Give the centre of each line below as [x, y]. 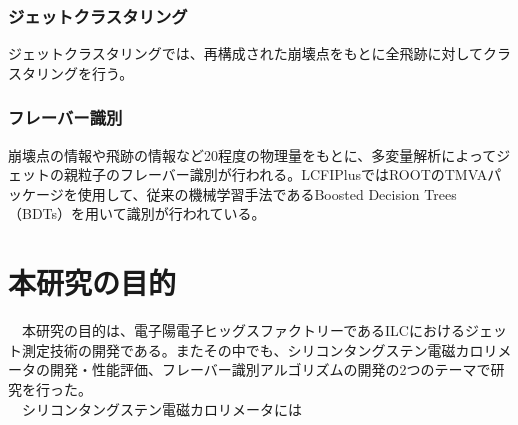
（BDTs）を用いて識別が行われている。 [137, 213]
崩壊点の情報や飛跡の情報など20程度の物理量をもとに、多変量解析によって [252, 154]
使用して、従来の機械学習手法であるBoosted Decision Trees [267, 193]
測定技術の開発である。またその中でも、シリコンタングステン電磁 [238, 349]
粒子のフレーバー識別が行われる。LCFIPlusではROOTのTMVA [282, 174]
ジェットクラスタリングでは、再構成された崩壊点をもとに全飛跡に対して [246, 53]
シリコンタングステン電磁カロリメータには [161, 408]
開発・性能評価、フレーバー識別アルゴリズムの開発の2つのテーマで [270, 369]
